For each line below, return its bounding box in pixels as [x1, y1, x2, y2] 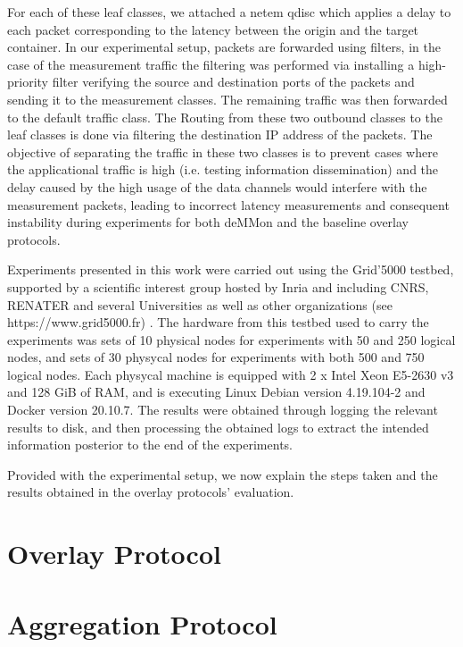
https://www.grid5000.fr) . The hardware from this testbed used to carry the [7, 313, 429, 332]
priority [7, 72, 48, 91]
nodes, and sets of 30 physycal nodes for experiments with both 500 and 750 [7, 348, 425, 366]
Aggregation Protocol [7, 605, 277, 642]
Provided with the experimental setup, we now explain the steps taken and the [7, 465, 438, 483]
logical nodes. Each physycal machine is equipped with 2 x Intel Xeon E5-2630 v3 [7, 365, 454, 383]
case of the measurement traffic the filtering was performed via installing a [7, 55, 415, 73]
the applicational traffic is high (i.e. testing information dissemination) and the [7, 160, 439, 179]
